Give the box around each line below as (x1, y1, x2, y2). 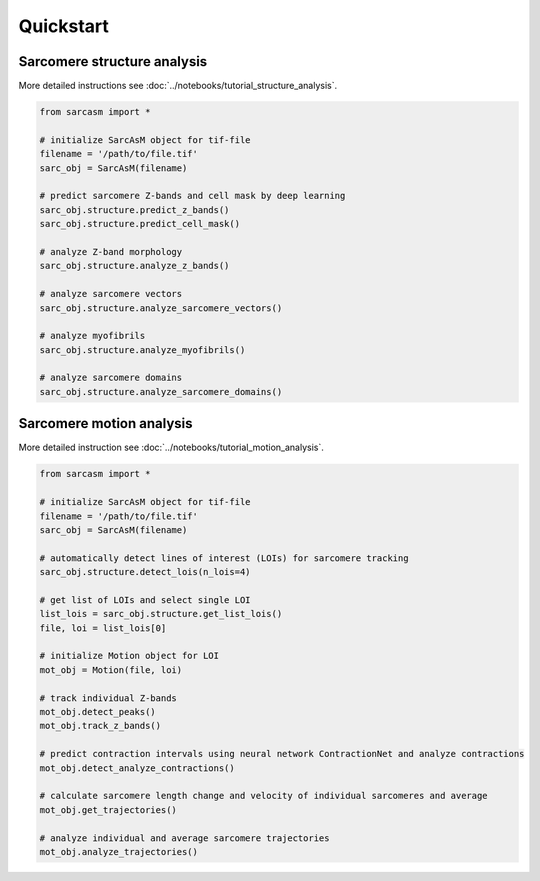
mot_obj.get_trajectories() (39, 804, 177, 815)
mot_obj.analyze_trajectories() (39, 846, 199, 857)
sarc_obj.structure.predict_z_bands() (39, 204, 230, 215)
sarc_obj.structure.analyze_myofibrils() (39, 344, 246, 355)
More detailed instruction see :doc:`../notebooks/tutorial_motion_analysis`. (18, 441, 325, 454)
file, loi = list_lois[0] (39, 622, 167, 634)
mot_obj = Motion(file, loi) (39, 664, 183, 675)
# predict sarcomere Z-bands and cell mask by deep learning (39, 190, 346, 202)
